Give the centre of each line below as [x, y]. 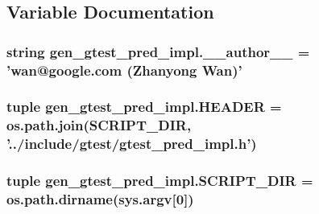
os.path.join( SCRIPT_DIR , [99, 125]
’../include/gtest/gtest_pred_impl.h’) [132, 144]
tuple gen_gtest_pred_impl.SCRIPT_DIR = [160, 181]
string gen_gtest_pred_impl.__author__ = [158, 51]
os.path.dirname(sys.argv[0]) [100, 199]
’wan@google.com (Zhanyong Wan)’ [124, 70]
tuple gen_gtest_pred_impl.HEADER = [144, 107]
